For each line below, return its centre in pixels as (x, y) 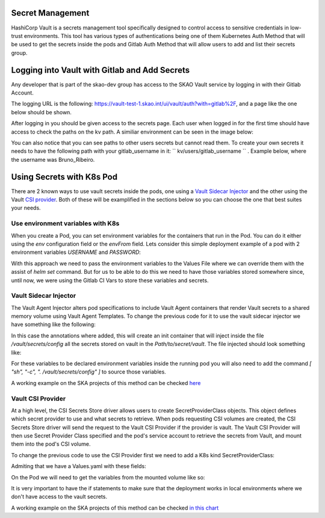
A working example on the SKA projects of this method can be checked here (106, 383)
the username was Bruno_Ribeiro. (53, 159)
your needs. (26, 208)
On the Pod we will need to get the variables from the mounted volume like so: (108, 477)
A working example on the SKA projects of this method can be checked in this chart (115, 508)
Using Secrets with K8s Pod (64, 177)
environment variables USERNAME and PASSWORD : (76, 252)
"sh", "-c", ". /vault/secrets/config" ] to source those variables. (89, 372)
